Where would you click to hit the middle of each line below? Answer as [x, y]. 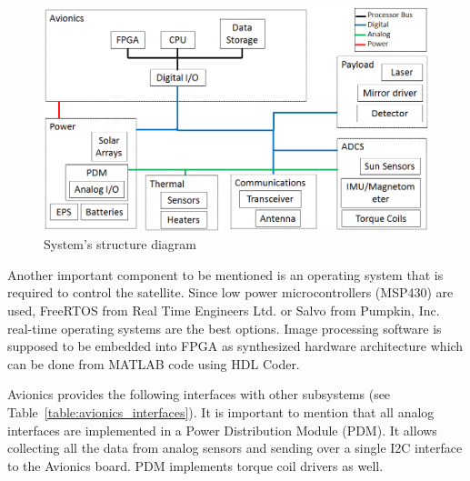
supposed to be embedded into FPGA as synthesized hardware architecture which [235, 346]
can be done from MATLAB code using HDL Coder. [154, 363]
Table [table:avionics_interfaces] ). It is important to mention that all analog [221, 412]
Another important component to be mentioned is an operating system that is [225, 274]
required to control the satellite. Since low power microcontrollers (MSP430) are [230, 292]
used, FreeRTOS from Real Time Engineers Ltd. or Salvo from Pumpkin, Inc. [224, 311]
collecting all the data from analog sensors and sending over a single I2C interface [235, 448]
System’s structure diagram [120, 244]
